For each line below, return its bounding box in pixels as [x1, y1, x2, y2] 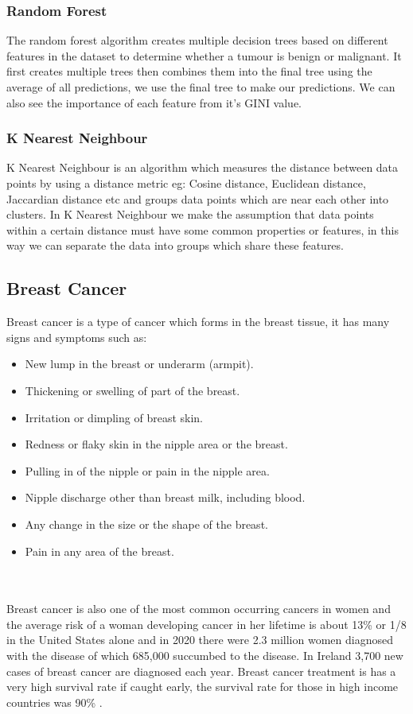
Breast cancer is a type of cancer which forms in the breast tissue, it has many [6, 313, 390, 330]
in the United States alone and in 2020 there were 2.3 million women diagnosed [6, 631, 393, 648]
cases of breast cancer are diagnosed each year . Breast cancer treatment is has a [6, 662, 396, 679]
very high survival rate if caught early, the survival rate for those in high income [6, 678, 399, 695]
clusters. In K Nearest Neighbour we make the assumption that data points [6, 206, 374, 223]
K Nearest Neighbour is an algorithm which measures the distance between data [6, 159, 399, 176]
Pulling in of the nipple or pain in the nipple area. [25, 462, 270, 479]
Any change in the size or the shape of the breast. [25, 515, 268, 532]
